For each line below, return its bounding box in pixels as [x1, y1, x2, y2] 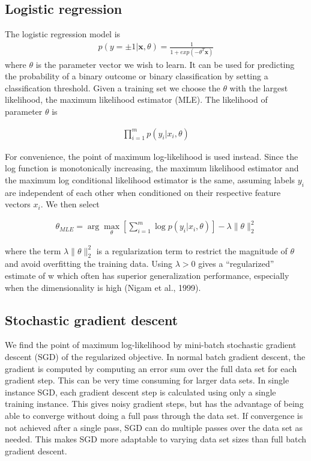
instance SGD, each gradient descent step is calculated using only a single [5, 385, 276, 398]
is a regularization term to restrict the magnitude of [96, 244, 288, 257]
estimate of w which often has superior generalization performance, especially [5, 269, 289, 281]
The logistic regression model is [5, 28, 121, 40]
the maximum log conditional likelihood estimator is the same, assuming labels [5, 173, 295, 186]
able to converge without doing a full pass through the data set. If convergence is [5, 409, 303, 421]
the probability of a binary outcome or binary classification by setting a [5, 70, 268, 82]
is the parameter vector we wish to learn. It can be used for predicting [35, 58, 295, 70]
